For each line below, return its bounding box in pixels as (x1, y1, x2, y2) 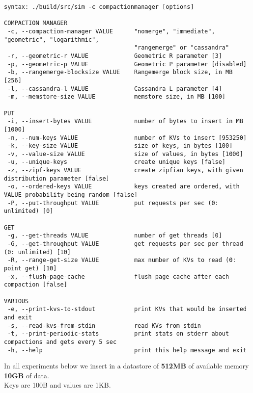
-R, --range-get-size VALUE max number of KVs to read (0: (7, 257, 236, 264)
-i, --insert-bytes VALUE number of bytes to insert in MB (7, 118, 243, 125)
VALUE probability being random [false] (4, 191, 138, 199)
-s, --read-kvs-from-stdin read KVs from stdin (7, 322, 201, 329)
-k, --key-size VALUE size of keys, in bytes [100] (7, 142, 233, 150)
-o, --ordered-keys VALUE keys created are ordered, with (7, 183, 240, 190)
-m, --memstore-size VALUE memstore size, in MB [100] (7, 93, 226, 101)
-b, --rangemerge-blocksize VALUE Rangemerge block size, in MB (7, 69, 233, 76)
